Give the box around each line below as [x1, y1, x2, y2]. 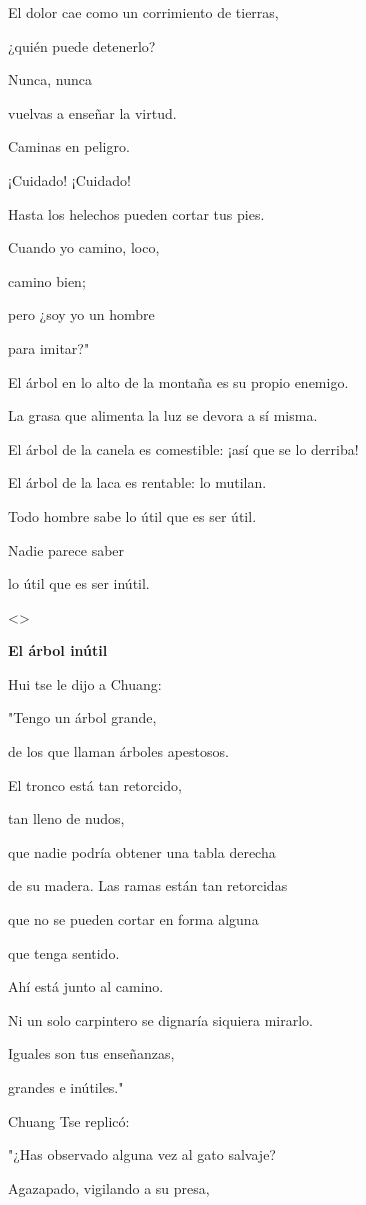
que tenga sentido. [8, 942, 120, 963]
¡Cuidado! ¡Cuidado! [8, 169, 131, 190]
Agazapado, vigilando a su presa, [8, 1177, 210, 1198]
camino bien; [8, 270, 86, 291]
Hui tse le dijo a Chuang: [8, 673, 162, 694]
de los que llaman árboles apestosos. [8, 741, 229, 762]
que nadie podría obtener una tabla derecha [8, 841, 276, 862]
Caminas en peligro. [8, 136, 130, 157]
